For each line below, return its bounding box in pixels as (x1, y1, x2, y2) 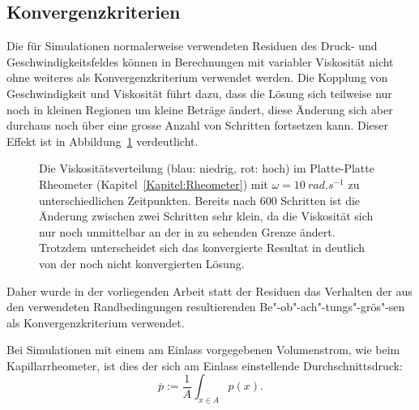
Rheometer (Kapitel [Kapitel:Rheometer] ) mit (39, 175, 268, 192)
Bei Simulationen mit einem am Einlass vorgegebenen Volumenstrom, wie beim (6, 341, 400, 358)
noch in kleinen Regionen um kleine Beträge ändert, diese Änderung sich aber (6, 100, 393, 117)
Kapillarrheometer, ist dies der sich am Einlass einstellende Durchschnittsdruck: (6, 357, 403, 374)
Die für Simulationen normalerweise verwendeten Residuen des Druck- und (6, 37, 378, 54)
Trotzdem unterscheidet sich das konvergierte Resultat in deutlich (39, 239, 365, 256)
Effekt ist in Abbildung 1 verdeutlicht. (6, 132, 199, 149)
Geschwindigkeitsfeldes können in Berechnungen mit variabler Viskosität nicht (6, 53, 394, 70)
